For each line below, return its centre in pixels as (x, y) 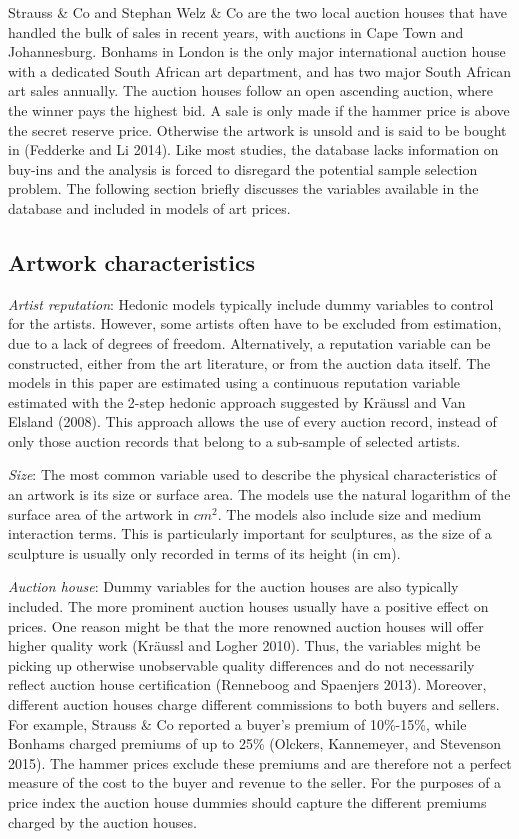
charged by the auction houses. (102, 821)
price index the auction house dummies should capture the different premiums (247, 801)
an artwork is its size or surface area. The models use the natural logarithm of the (259, 494)
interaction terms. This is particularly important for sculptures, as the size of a (250, 533)
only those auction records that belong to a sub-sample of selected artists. (234, 440)
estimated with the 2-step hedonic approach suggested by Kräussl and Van (237, 401)
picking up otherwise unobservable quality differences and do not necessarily (241, 664)
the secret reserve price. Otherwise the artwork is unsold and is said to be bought (257, 129)
